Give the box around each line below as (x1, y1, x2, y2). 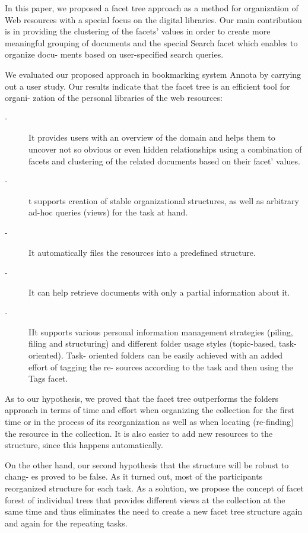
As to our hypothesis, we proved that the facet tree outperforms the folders (5, 392, 279, 404)
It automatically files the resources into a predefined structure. (28, 246, 256, 258)
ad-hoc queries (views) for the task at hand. (28, 206, 188, 218)
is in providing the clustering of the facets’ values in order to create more (5, 25, 271, 37)
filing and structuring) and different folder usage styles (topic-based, (28, 337, 277, 350)
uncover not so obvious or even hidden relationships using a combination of (28, 142, 302, 155)
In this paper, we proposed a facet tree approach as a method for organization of (5, 2, 299, 14)
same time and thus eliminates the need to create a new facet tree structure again (5, 505, 303, 518)
